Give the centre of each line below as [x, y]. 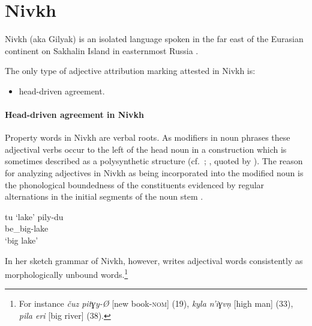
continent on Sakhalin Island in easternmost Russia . [102, 50]
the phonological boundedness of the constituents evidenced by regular [135, 184]
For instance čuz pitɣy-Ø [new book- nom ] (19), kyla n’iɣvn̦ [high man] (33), [156, 303]
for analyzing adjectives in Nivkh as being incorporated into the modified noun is [154, 173]
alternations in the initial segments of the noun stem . [104, 196]
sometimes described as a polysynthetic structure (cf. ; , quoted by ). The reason [154, 161]
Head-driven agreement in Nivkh [74, 115]
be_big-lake [27, 228]
